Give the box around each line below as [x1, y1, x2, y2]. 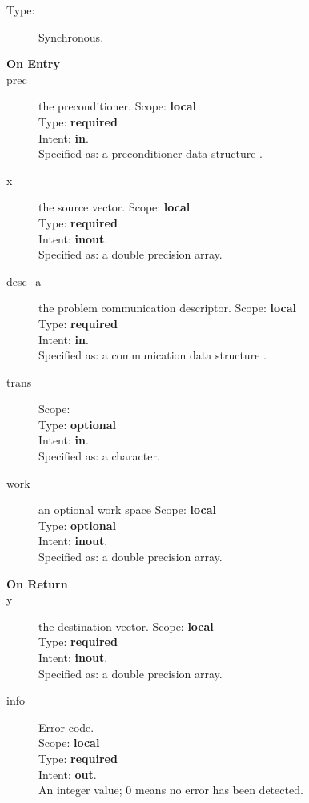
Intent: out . [38, 765, 97, 782]
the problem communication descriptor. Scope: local [38, 299, 296, 316]
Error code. [38, 718, 94, 735]
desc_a [6, 272, 42, 289]
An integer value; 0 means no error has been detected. [38, 781, 303, 798]
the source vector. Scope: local [38, 199, 191, 215]
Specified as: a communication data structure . [38, 347, 267, 363]
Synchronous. [38, 28, 104, 45]
